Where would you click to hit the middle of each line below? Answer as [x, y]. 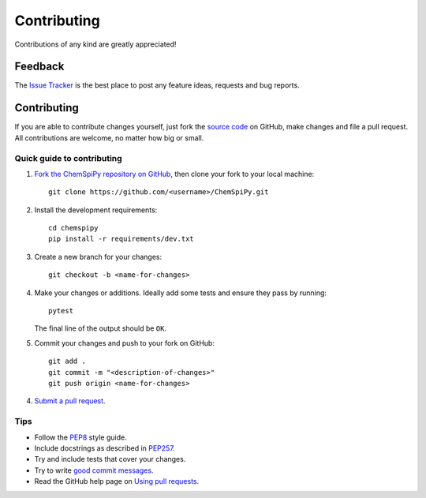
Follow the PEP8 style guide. [80, 437]
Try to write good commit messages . [94, 470]
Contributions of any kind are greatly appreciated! [95, 44]
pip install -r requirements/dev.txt [121, 239]
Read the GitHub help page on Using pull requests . [117, 481]
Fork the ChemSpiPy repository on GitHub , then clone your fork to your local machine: [174, 174]
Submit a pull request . [70, 401]
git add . [67, 361]
